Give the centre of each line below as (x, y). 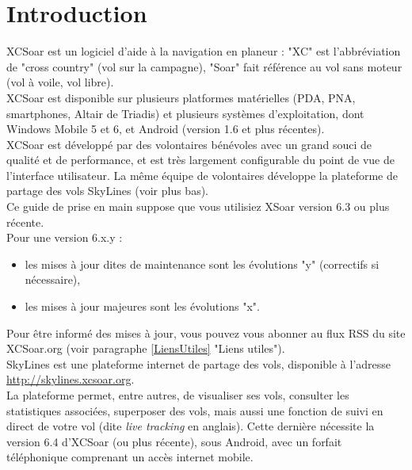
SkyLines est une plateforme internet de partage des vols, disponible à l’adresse (199, 363)
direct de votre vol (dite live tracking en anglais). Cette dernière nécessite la (191, 426)
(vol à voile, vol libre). (60, 82)
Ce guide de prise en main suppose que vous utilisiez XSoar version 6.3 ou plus (198, 206)
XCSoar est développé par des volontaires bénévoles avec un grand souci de (189, 144)
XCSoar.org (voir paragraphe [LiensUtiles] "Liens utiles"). (146, 348)
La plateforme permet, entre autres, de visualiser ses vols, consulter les (178, 395)
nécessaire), (53, 279)
